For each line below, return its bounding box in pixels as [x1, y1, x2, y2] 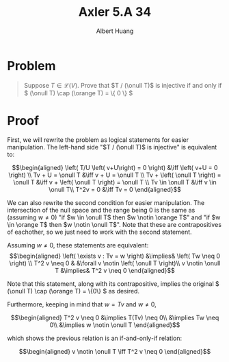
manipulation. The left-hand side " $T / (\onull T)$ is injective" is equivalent [7, 143, 217, 151]
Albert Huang [96, 27, 134, 35]
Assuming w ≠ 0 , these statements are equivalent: [7, 241, 149, 249]
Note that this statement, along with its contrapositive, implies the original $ [7, 279, 220, 288]
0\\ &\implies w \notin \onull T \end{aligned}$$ [49, 320, 180, 329]
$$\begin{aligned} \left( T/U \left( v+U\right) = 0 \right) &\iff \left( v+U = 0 [12, 163, 218, 171]
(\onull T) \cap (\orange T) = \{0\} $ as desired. [7, 287, 140, 295]
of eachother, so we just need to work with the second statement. [7, 228, 193, 236]
